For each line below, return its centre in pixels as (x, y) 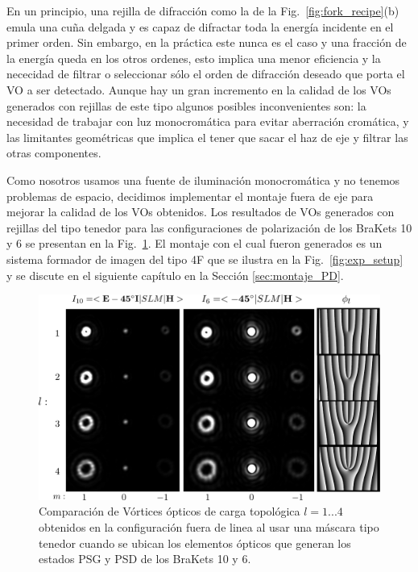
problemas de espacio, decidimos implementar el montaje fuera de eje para (190, 196)
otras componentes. (54, 153)
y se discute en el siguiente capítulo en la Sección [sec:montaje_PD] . (175, 275)
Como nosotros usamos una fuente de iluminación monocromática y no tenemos (203, 180)
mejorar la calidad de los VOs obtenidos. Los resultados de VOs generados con (201, 212)
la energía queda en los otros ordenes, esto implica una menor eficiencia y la (194, 58)
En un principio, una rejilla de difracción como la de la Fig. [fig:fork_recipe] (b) (203, 10)
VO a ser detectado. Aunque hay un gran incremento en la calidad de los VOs (199, 89)
